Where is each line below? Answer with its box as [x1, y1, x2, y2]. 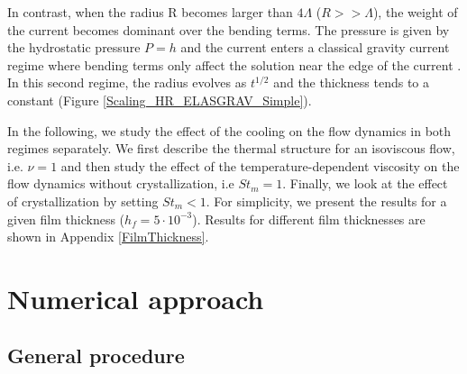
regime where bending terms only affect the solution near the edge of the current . [7, 55, 462, 74]
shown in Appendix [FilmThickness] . [7, 227, 209, 246]
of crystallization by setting [7, 191, 159, 210]
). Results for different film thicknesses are [192, 209, 426, 228]
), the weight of [372, 3, 458, 21]
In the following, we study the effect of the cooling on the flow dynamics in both [7, 121, 452, 140]
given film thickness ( [7, 209, 125, 228]
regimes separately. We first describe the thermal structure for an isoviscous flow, [7, 139, 455, 158]
